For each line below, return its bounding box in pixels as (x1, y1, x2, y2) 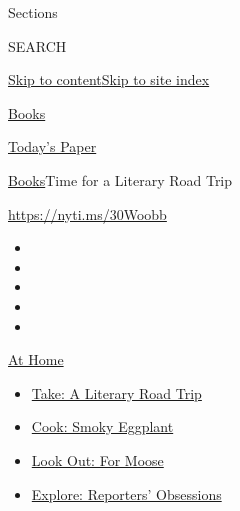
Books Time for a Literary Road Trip (8, 169, 233, 190)
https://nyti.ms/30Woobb (8, 203, 167, 224)
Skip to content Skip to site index (8, 69, 210, 90)
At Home (8, 349, 64, 370)
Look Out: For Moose (31, 449, 164, 470)
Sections (8, 2, 58, 22)
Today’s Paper (8, 136, 97, 157)
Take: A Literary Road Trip (31, 382, 202, 403)
